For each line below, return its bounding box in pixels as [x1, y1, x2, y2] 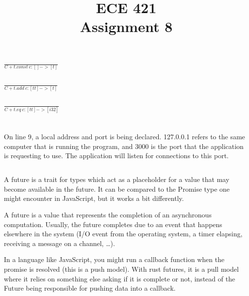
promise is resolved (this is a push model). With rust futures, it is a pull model [4, 263, 239, 274]
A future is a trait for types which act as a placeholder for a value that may [4, 174, 230, 184]
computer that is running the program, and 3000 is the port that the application [4, 141, 244, 151]
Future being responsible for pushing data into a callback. [4, 283, 176, 293]
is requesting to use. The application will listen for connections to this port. [4, 150, 229, 161]
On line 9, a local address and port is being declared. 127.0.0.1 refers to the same [4, 132, 245, 142]
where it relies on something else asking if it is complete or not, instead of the [4, 273, 235, 283]
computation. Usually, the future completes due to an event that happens [4, 219, 222, 229]
